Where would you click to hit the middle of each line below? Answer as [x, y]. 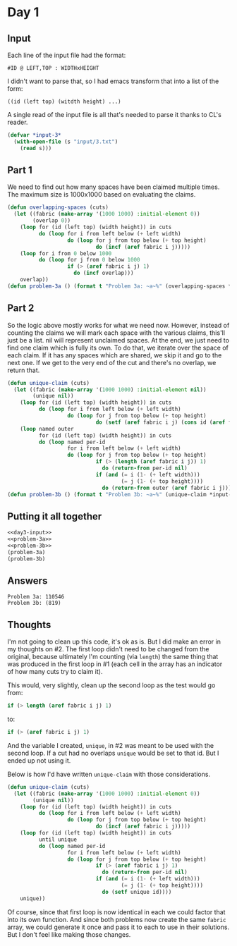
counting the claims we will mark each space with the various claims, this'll [116, 333]
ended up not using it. [39, 760]
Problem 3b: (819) [34, 603]
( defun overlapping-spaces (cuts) [58, 208]
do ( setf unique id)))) [137, 892]
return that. [24, 370]
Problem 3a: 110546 [36, 597]
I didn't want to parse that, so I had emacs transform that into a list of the [113, 81]
